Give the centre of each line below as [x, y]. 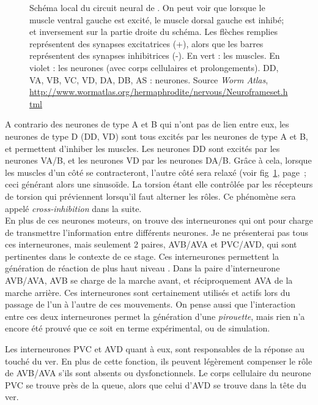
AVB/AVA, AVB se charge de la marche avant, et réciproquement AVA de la [149, 280]
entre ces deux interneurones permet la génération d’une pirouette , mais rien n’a [155, 316]
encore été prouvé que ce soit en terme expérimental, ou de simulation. [138, 328]
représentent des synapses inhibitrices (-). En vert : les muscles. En [155, 55]
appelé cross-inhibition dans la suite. [73, 208]
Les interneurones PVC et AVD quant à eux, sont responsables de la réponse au [155, 349]
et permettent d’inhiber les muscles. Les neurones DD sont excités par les [142, 148]
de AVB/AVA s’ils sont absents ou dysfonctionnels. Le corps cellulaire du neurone [158, 373]
